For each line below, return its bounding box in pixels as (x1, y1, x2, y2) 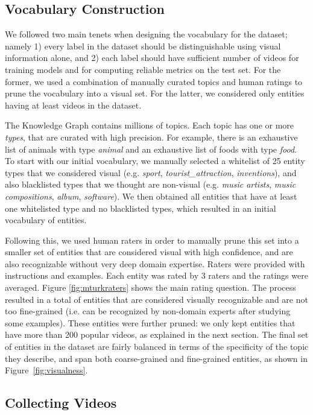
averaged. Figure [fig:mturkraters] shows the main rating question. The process (5, 281, 296, 294)
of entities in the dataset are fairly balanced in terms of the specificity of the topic (5, 340, 309, 353)
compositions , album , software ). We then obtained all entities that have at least (5, 189, 297, 202)
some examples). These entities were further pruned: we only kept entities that (5, 316, 296, 329)
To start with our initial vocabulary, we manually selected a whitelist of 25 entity (5, 154, 305, 167)
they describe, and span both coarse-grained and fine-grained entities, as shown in (5, 352, 308, 364)
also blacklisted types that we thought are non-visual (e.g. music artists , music (5, 178, 296, 191)
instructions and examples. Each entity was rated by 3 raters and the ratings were (5, 269, 308, 282)
